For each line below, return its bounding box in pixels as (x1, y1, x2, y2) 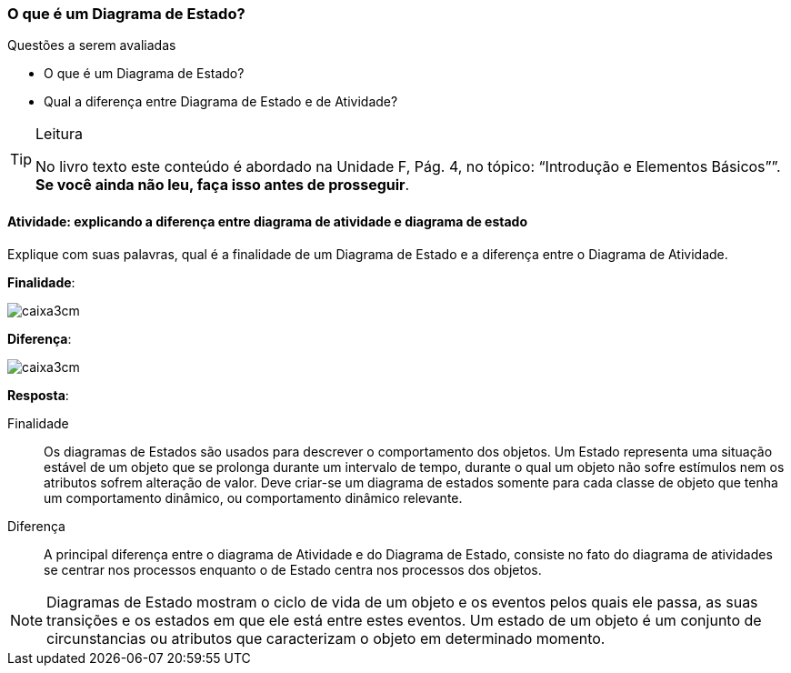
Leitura (35, 125, 83, 144)
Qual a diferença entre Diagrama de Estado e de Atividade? (44, 94, 398, 110)
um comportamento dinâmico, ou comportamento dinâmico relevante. (44, 489, 463, 506)
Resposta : (7, 387, 69, 403)
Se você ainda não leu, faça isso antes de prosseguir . (35, 176, 410, 195)
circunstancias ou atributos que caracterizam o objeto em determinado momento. (46, 628, 606, 648)
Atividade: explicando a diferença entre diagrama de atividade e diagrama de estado (7, 213, 528, 229)
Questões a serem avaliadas (7, 37, 176, 54)
